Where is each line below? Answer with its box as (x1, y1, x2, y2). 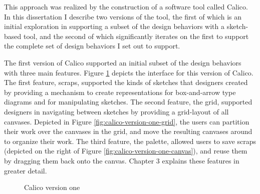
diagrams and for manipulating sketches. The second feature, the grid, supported (4, 96, 252, 107)
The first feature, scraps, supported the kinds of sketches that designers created (4, 77, 248, 87)
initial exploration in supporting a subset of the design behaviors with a (4, 21, 225, 31)
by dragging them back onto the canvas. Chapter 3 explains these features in (4, 155, 239, 165)
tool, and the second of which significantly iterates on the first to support (23, 30, 249, 41)
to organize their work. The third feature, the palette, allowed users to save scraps (4, 135, 256, 146)
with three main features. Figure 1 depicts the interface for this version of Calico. (4, 67, 253, 77)
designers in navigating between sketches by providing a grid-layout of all (4, 106, 229, 116)
